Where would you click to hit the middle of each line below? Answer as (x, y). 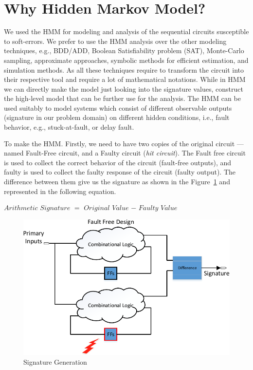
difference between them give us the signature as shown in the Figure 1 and (117, 182)
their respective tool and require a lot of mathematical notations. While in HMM (125, 79)
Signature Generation (55, 361)
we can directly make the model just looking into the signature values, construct (124, 88)
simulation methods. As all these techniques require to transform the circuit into (124, 69)
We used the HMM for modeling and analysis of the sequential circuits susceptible (126, 31)
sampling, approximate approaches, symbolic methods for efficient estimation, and (126, 60)
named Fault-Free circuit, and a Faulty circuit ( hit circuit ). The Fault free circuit (125, 153)
